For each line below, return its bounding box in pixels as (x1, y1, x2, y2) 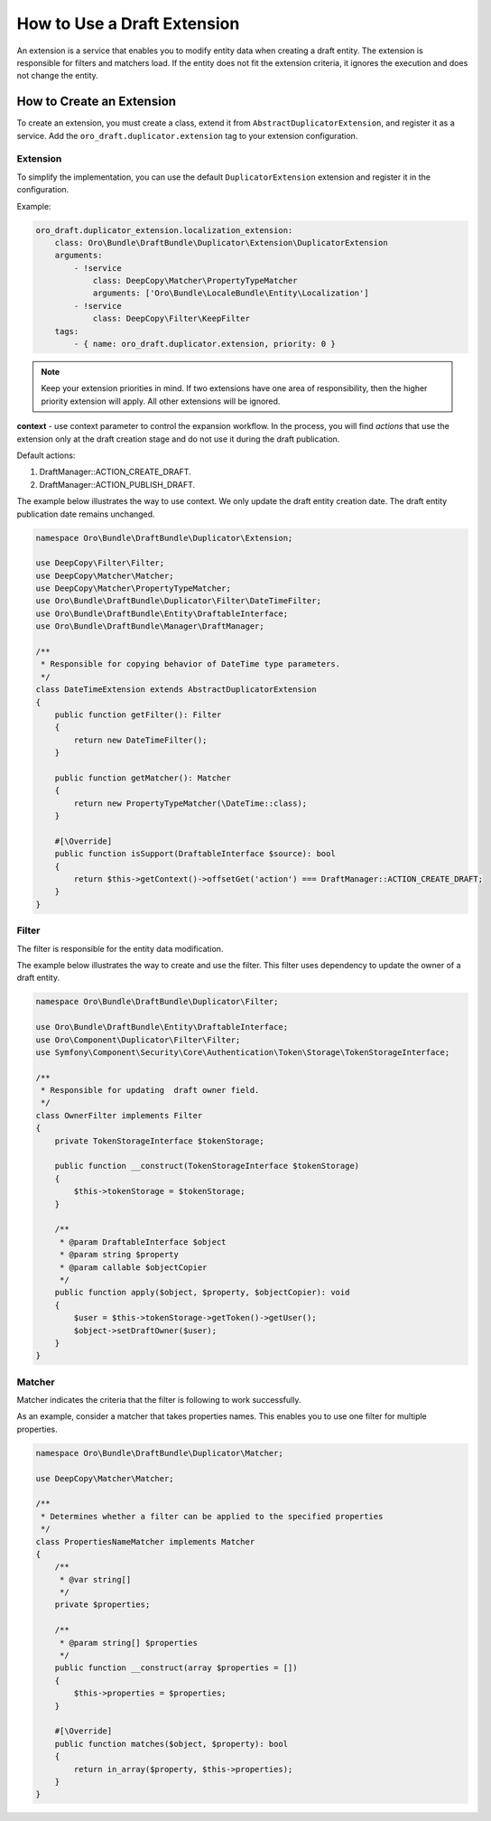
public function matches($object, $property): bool (54, 1739, 289, 1749)
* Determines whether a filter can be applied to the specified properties (41, 1511, 384, 1521)
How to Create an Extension (16, 94, 176, 109)
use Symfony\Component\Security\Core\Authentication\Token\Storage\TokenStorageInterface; (35, 1047, 450, 1057)
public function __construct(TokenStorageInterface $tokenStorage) (54, 1161, 360, 1172)
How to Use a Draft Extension (16, 14, 240, 33)
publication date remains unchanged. (16, 509, 155, 519)
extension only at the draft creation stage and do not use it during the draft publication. (16, 434, 340, 444)
